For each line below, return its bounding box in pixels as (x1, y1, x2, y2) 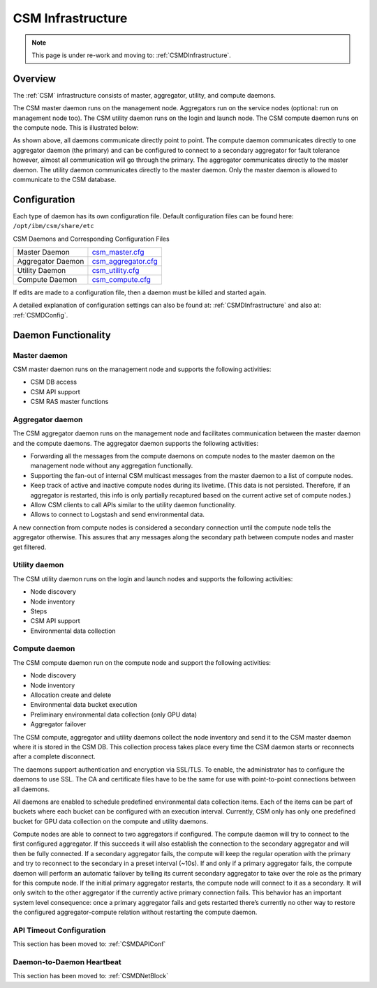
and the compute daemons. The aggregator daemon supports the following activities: (13, 439, 258, 447)
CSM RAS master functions (30, 398, 109, 406)
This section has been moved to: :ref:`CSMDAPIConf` (13, 940, 166, 948)
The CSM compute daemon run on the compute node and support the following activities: (13, 658, 272, 666)
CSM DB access (30, 377, 77, 387)
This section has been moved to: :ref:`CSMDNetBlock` (13, 972, 169, 980)
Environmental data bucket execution (30, 701, 138, 709)
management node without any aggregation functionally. (30, 461, 193, 470)
